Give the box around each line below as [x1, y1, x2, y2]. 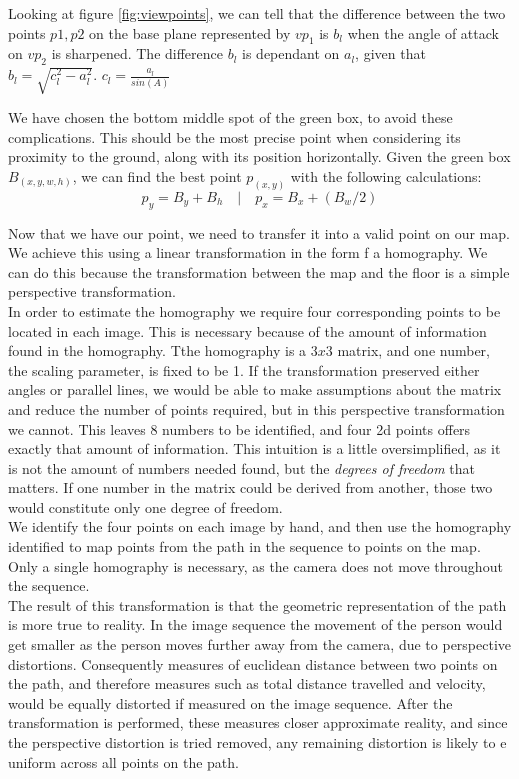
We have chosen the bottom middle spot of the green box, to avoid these [8, 107, 453, 128]
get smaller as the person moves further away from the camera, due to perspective [8, 634, 512, 655]
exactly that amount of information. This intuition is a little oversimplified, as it [8, 438, 501, 459]
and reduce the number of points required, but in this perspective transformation [8, 398, 505, 419]
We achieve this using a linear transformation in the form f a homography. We [8, 242, 488, 263]
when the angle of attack [347, 22, 499, 43]
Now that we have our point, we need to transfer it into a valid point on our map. [8, 222, 510, 243]
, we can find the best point [72, 165, 242, 186]
